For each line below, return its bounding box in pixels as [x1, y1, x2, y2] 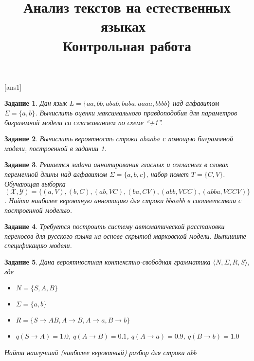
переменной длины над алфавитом [4, 169, 107, 179]
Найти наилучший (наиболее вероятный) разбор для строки [4, 347, 185, 357]
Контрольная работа [63, 35, 191, 55]
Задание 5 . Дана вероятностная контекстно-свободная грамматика [4, 257, 211, 267]
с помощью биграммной [163, 133, 234, 144]
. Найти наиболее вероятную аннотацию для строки [4, 195, 164, 206]
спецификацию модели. [4, 240, 72, 250]
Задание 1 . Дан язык [4, 98, 67, 108]
